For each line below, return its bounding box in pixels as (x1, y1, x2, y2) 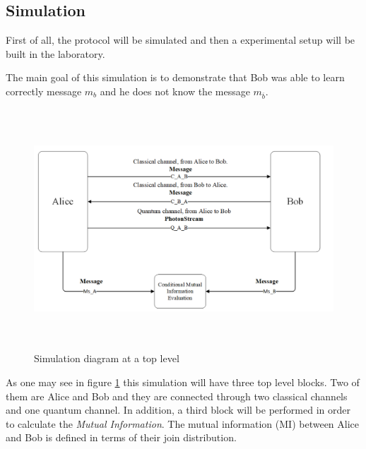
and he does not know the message (100, 83, 250, 98)
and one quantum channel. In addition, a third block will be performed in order (6, 402, 350, 417)
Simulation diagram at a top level (34, 351, 179, 366)
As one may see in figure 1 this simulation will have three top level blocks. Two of (6, 375, 360, 390)
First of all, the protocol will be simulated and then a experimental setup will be (6, 32, 355, 47)
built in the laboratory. (6, 46, 105, 61)
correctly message (6, 83, 82, 98)
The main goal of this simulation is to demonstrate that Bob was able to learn (6, 70, 345, 85)
